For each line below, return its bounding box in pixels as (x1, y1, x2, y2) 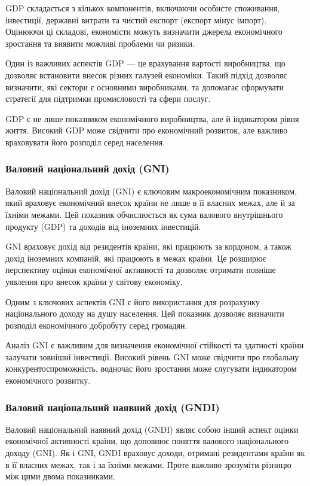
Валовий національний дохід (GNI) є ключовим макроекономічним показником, (5, 184, 297, 197)
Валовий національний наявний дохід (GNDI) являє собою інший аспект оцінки (5, 423, 299, 435)
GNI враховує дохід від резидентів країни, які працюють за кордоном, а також (5, 240, 291, 253)
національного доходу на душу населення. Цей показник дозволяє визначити (5, 307, 284, 320)
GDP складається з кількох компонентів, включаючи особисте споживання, (5, 2, 280, 14)
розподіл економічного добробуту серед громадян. (5, 318, 188, 331)
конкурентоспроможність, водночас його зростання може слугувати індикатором (5, 362, 297, 375)
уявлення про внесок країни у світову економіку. (5, 275, 183, 287)
